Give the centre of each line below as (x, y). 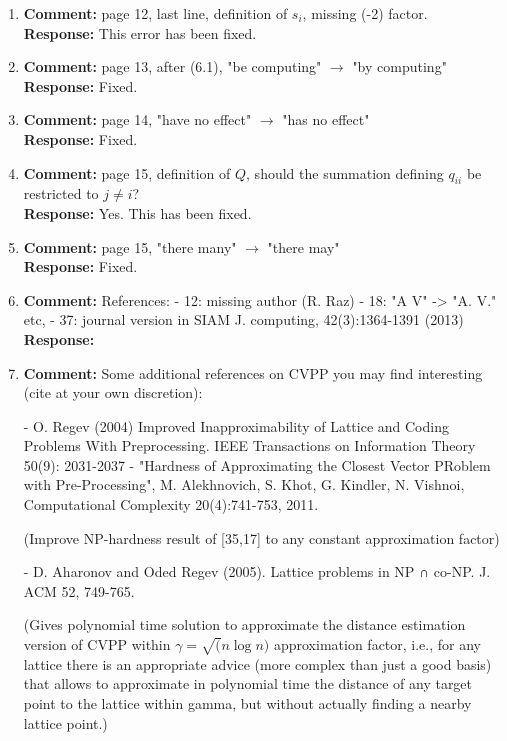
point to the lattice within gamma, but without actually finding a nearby (247, 703)
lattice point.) (65, 722)
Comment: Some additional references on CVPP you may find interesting (253, 372)
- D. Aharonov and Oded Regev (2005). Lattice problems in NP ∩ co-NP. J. (257, 571)
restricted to (61, 193)
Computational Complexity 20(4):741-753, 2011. (171, 504)
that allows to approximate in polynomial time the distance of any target (248, 683)
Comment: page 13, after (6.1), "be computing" (172, 66)
